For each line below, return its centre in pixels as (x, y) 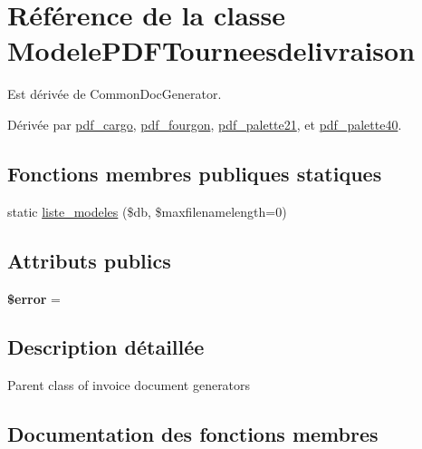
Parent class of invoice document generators (129, 385)
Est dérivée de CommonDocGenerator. (115, 94)
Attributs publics (89, 260)
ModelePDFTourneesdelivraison (211, 50)
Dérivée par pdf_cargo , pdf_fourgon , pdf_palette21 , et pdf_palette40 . (205, 124)
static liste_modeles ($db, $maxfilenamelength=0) (147, 211)
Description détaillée (106, 347)
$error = (34, 298)
